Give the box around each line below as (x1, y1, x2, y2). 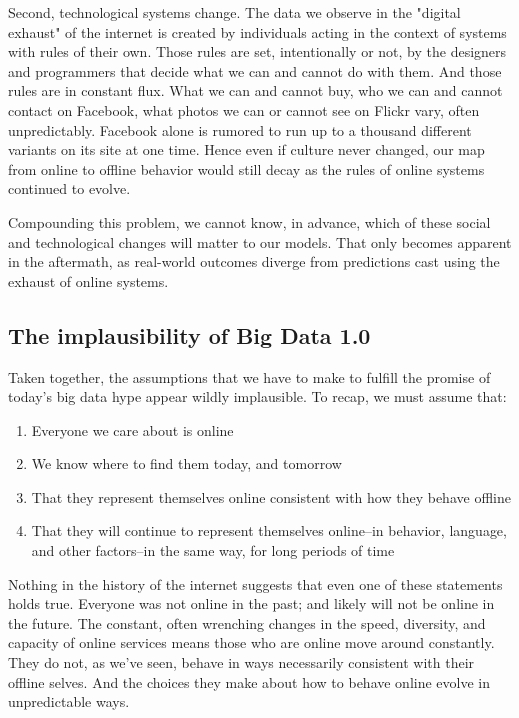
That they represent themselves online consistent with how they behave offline (31, 486, 511, 507)
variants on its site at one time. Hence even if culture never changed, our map (8, 139, 485, 160)
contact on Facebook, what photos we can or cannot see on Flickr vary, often (8, 99, 480, 120)
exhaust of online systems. (8, 270, 169, 291)
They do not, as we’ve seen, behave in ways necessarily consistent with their (8, 652, 475, 673)
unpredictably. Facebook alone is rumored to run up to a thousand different (8, 119, 472, 140)
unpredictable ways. (8, 691, 130, 712)
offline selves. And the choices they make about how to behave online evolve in (8, 671, 491, 692)
